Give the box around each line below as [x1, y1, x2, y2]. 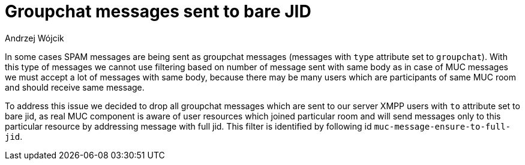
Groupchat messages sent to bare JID [5, 1, 311, 22]
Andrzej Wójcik [5, 32, 64, 43]
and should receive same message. [5, 82, 145, 92]
